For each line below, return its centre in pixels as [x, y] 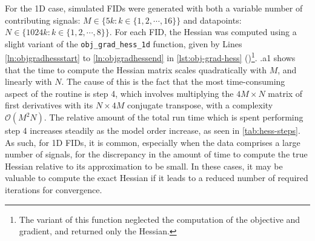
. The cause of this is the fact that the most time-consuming [173, 81]
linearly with [28, 81]
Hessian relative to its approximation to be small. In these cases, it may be [144, 166]
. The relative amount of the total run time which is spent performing [174, 117]
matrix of [285, 93]
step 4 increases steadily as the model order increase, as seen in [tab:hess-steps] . [153, 130]
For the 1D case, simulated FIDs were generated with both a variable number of [154, 8]
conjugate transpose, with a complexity [200, 105]
